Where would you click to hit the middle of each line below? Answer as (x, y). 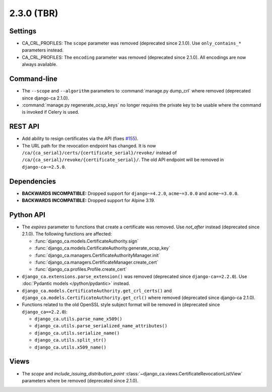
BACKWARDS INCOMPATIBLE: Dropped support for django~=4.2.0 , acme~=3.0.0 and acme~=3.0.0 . (130, 193)
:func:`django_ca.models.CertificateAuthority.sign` (87, 241)
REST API (24, 127)
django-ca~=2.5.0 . (44, 167)
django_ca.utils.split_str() (71, 340)
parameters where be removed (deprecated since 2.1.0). (80, 380)
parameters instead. (43, 50)
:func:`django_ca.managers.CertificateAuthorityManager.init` (97, 255)
